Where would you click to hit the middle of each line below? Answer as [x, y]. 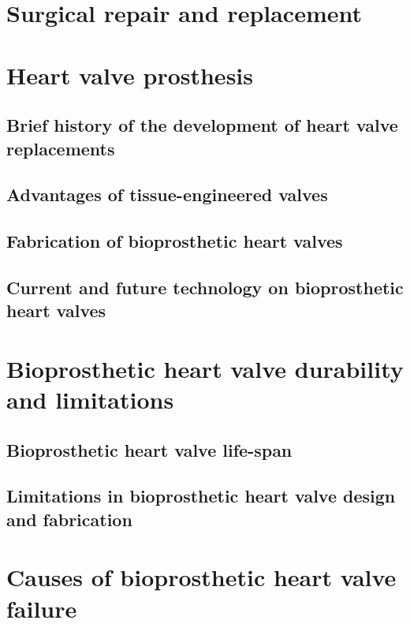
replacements [61, 148]
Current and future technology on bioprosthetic [205, 287]
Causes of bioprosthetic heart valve [201, 577]
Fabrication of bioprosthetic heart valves [175, 241]
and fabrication [69, 519]
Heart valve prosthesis [130, 75]
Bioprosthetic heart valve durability [205, 368]
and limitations [90, 400]
